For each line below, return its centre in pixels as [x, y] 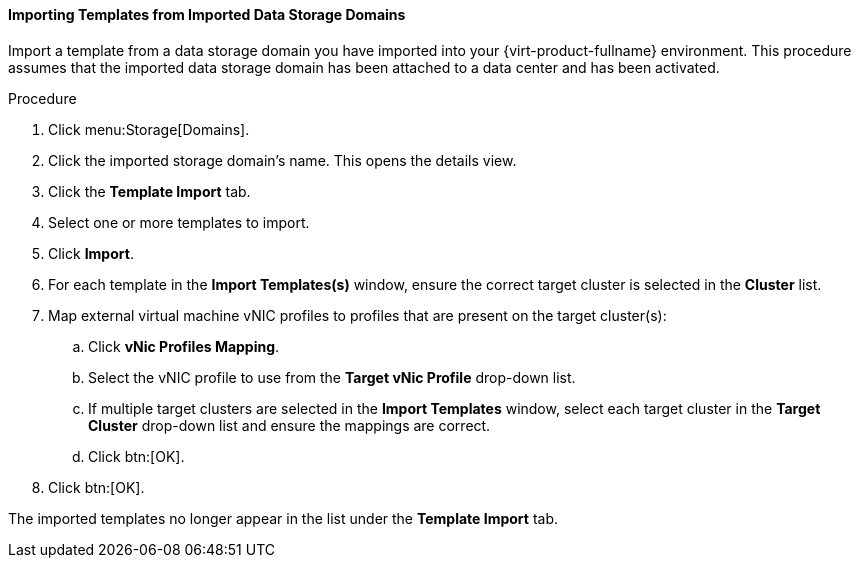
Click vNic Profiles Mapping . [184, 346]
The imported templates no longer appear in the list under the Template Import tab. [283, 518]
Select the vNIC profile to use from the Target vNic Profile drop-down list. [332, 377]
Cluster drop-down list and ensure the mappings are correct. [289, 425]
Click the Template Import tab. [149, 191]
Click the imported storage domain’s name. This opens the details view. [282, 160]
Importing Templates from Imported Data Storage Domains [207, 14]
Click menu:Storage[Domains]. [149, 129]
